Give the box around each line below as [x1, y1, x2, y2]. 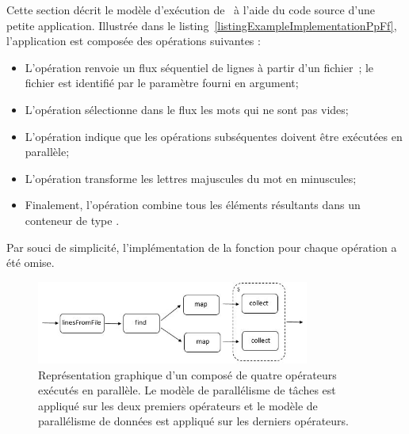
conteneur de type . [25, 211, 120, 228]
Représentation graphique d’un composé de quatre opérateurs [38, 366, 337, 383]
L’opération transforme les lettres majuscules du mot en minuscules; [25, 169, 357, 186]
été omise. [6, 254, 55, 271]
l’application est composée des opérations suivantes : [6, 32, 261, 49]
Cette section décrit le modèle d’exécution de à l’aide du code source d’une [6, 2, 375, 17]
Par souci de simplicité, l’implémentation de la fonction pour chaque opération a [6, 238, 397, 255]
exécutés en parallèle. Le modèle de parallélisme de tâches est [38, 382, 336, 398]
